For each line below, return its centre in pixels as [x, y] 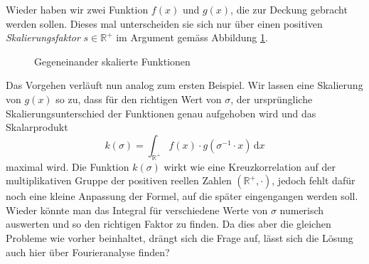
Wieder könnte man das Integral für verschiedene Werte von [137, 210]
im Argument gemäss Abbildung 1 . [192, 37]
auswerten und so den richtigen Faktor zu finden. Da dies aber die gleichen [169, 224]
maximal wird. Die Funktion [68, 166]
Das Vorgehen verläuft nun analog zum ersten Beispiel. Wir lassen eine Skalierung [184, 85]
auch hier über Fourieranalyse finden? [88, 252]
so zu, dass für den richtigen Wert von [139, 99]
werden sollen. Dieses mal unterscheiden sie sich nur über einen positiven [164, 23]
